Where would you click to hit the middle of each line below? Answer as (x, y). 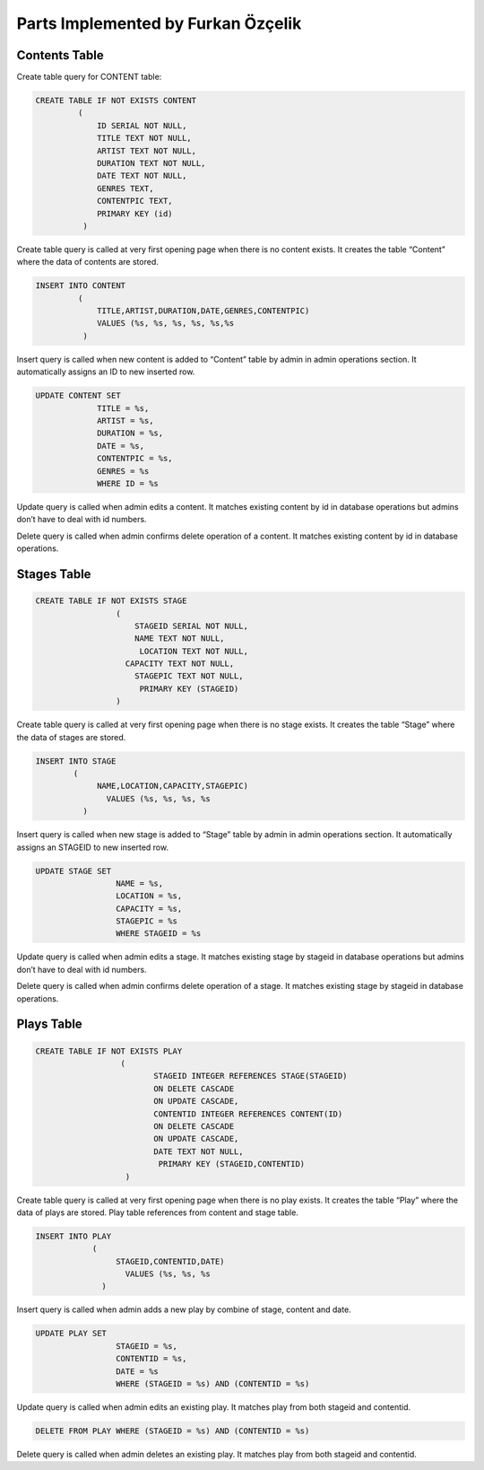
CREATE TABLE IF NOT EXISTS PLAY (109, 1051)
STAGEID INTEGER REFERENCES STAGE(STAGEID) (251, 1076)
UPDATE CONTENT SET (78, 396)
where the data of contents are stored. (87, 262)
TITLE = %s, (123, 408)
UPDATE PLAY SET (71, 1334)
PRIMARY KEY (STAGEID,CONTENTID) (232, 1164)
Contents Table (60, 55)
